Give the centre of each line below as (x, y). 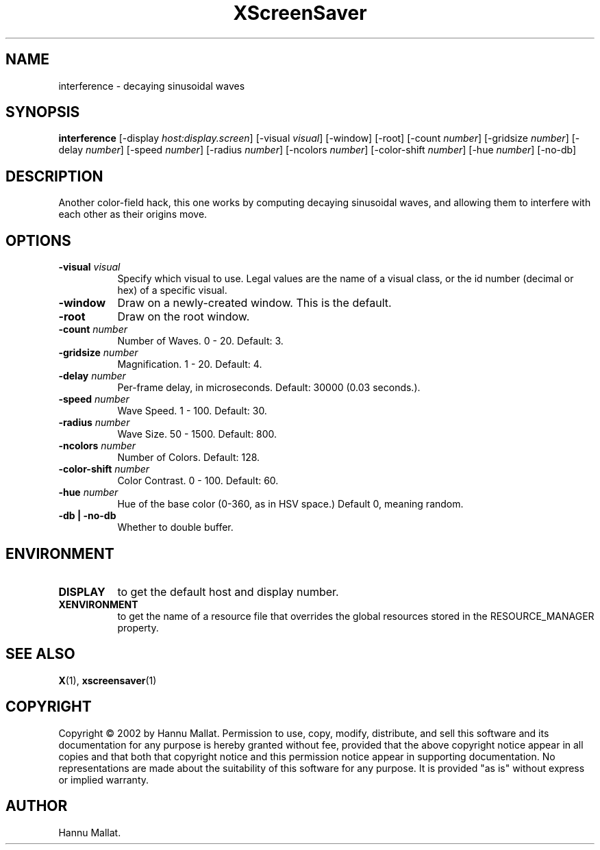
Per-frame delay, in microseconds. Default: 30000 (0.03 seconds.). (269, 388)
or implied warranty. (104, 779)
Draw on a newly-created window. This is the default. (254, 303)
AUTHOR (37, 806)
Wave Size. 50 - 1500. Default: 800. (197, 434)
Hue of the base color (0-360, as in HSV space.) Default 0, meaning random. (290, 504)
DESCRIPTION (54, 176)
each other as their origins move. (133, 214)
